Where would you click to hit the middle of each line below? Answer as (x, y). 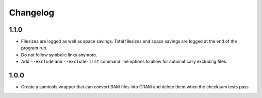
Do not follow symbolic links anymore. (59, 55)
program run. (34, 48)
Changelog (32, 13)
